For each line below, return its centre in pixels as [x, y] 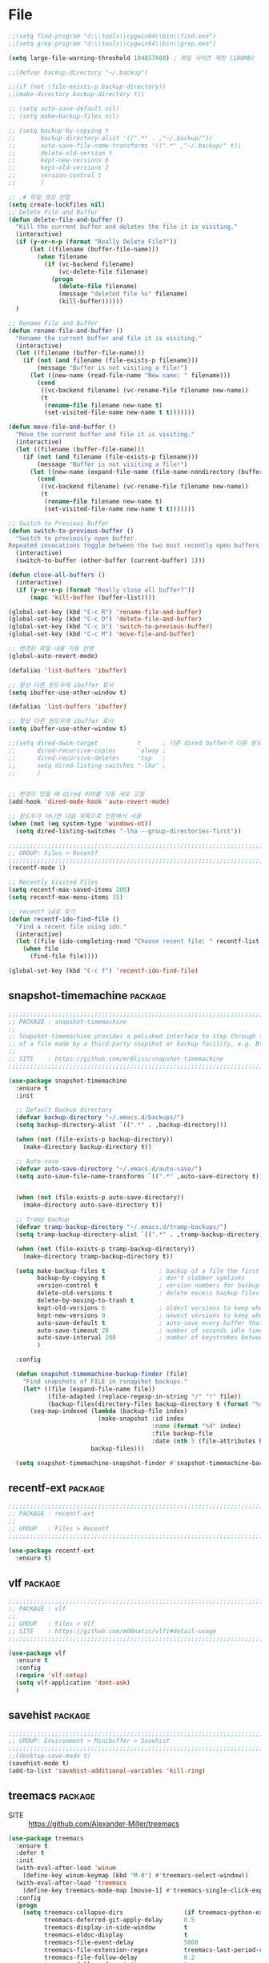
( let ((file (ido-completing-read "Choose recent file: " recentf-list [138, 941]
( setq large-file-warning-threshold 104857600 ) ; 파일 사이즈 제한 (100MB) [131, 58]
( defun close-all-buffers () [57, 575]
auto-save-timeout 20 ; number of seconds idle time [150, 1331]
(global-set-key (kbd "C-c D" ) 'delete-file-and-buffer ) [105, 619]
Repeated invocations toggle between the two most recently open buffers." [137, 546]
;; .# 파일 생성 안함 [39, 197]
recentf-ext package [57, 1488]
